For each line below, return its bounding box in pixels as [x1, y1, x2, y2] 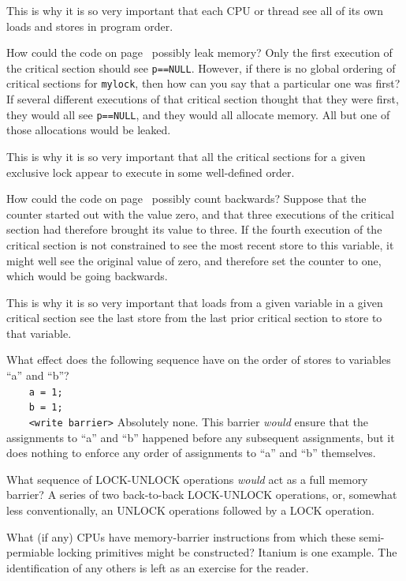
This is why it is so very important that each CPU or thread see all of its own [6, 2, 383, 18]
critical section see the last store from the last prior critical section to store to [6, 309, 382, 326]
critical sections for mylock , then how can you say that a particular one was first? [6, 75, 400, 92]
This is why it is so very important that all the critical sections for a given [6, 148, 366, 164]
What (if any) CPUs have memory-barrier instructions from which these [6, 528, 356, 545]
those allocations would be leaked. [6, 122, 171, 138]
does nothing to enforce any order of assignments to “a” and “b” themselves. [6, 444, 376, 461]
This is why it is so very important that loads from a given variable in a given [6, 294, 383, 310]
